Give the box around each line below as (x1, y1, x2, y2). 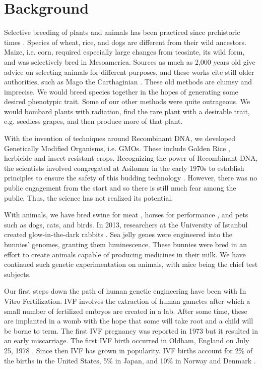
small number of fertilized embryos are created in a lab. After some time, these (4, 305, 247, 316)
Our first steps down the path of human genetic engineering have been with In (4, 286, 246, 296)
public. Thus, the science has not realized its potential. (4, 192, 173, 203)
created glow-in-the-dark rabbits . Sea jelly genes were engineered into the (4, 229, 232, 240)
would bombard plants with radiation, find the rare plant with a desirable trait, (4, 106, 250, 116)
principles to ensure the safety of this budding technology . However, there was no (4, 172, 257, 183)
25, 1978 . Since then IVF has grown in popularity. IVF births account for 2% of (4, 345, 253, 355)
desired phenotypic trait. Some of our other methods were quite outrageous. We (4, 96, 250, 107)
